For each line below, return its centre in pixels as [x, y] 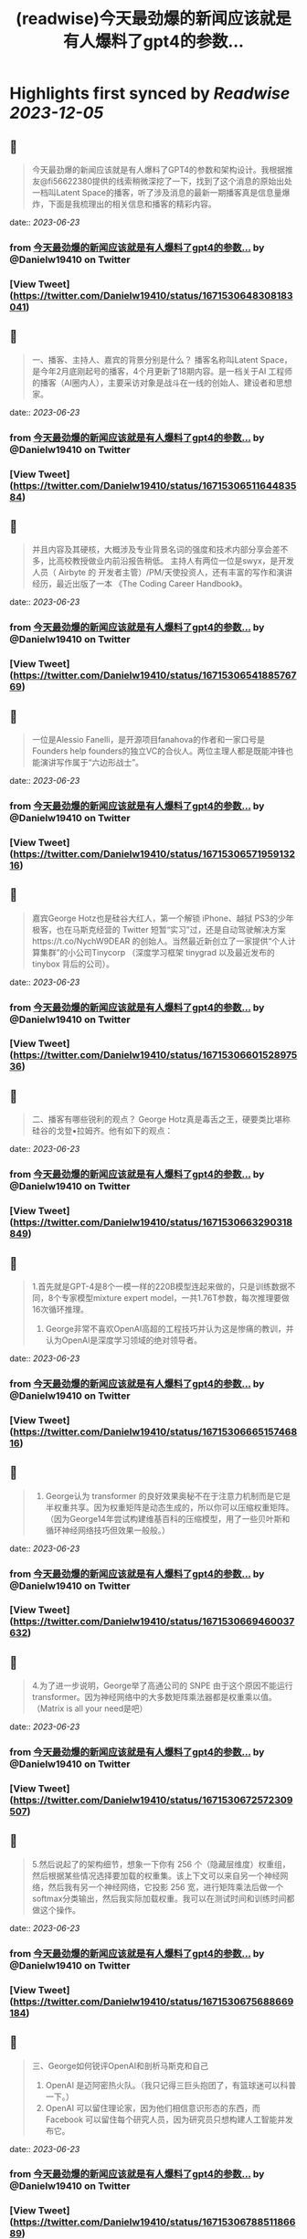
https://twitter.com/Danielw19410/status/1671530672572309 [153, 1801]
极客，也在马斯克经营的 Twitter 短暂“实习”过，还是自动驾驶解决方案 [159, 929]
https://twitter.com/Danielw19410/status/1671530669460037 [154, 1621]
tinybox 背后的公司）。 [73, 964]
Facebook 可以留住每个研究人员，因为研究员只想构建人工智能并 [165, 2119]
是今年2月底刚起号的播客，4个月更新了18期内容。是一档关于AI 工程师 [162, 371]
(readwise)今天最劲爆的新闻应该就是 [153, 19]
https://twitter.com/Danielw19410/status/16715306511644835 [155, 485]
